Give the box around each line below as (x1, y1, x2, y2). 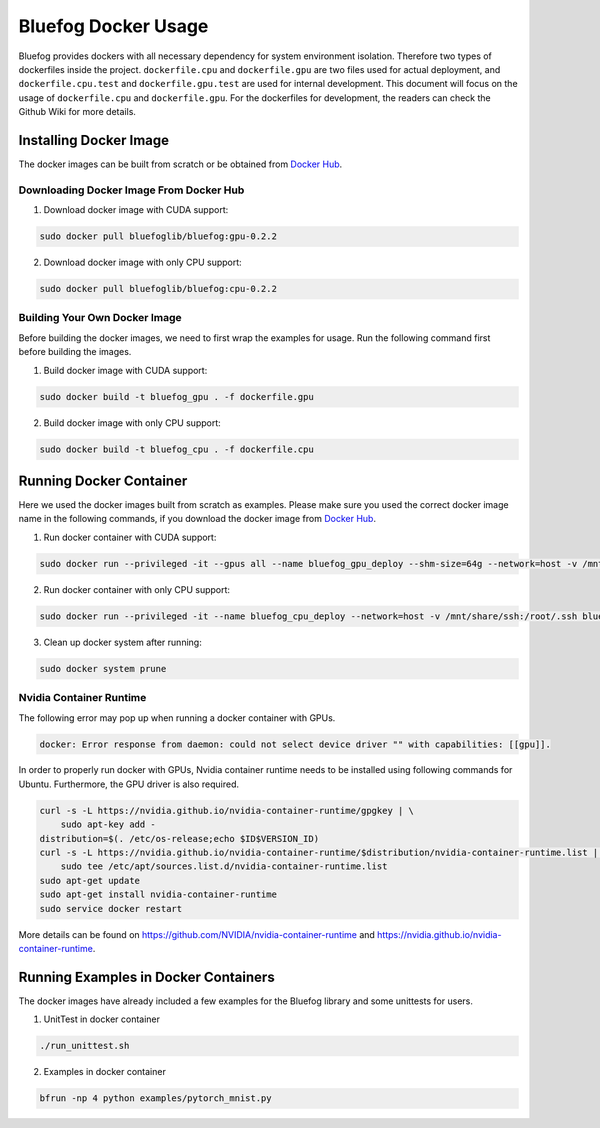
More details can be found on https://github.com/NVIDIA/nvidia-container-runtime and (18, 928, 375, 940)
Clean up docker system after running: (43, 636, 202, 648)
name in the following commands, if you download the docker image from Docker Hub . (18, 513, 377, 525)
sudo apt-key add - (60, 819, 157, 830)
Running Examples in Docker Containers (18, 968, 275, 985)
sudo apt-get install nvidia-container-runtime (39, 889, 277, 900)
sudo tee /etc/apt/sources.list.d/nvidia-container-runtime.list (60, 861, 388, 872)
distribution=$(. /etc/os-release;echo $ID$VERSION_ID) (39, 833, 320, 844)
